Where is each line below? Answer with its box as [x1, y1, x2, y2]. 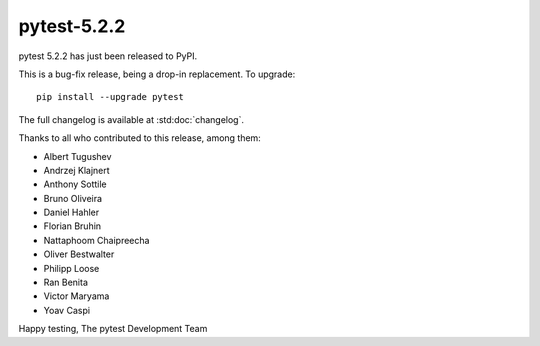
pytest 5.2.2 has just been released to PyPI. [18, 50, 198, 62]
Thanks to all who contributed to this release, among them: [18, 132, 262, 144]
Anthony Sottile [43, 178, 107, 190]
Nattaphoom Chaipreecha [43, 234, 150, 246]
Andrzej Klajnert [43, 164, 110, 176]
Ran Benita [43, 276, 89, 289]
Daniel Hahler [43, 206, 100, 219]
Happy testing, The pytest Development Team [18, 323, 208, 335]
